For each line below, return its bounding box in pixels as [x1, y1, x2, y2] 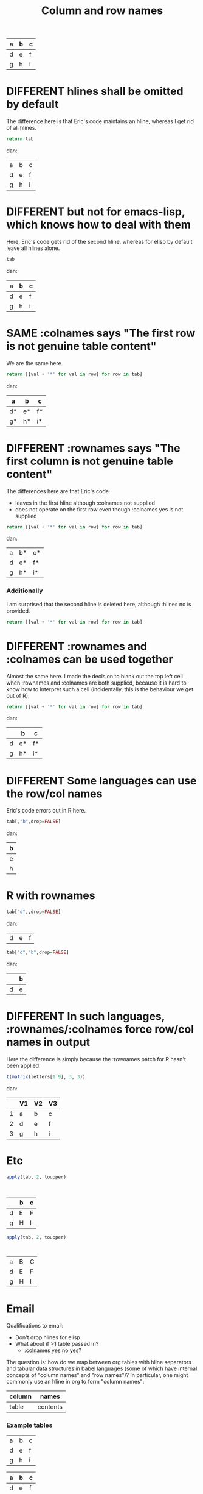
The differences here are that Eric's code [6, 487, 109, 494]
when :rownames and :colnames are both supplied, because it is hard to [6, 679, 187, 686]
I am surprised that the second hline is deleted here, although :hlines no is [6, 600, 191, 608]
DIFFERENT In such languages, [6, 1009, 165, 1023]
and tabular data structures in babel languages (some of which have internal [6, 1365, 198, 1372]
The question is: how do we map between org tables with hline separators [6, 1359, 191, 1366]
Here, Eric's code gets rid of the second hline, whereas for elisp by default [6, 238, 193, 245]
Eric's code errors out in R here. [6, 807, 86, 814]
